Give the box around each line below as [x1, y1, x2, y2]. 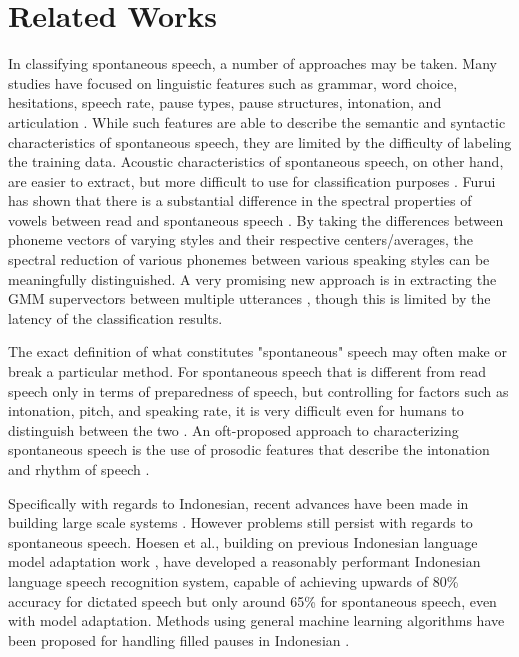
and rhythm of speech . [8, 459, 150, 479]
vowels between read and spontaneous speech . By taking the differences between [8, 209, 504, 230]
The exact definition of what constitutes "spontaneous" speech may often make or [8, 341, 507, 362]
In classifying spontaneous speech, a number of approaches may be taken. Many [8, 53, 497, 74]
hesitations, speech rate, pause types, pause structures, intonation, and [8, 92, 442, 113]
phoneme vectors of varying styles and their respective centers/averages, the [8, 229, 473, 250]
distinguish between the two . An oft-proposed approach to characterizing [8, 419, 459, 440]
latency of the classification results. [8, 307, 223, 328]
